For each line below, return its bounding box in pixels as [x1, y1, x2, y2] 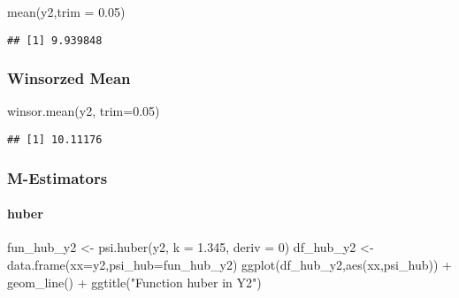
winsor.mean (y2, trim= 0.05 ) [7, 102, 160, 120]
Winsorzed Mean [7, 67, 131, 89]
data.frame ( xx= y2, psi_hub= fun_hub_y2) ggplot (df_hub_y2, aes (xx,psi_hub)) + [7, 255, 452, 273]
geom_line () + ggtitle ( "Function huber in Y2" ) [7, 272, 262, 291]
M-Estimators [7, 166, 108, 188]
